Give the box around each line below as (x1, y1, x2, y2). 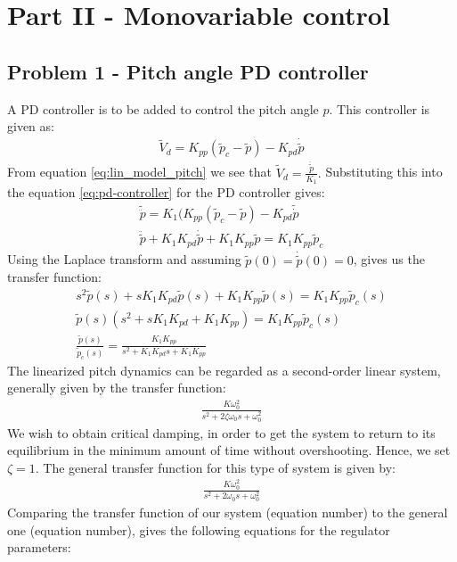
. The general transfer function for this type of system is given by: (35, 458, 396, 476)
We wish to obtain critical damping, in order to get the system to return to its (7, 423, 436, 442)
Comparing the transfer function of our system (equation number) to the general (7, 503, 448, 522)
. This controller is (329, 99, 430, 118)
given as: (7, 117, 54, 136)
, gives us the (353, 250, 425, 269)
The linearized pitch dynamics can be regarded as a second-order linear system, (7, 360, 441, 379)
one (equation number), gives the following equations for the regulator (7, 520, 390, 539)
